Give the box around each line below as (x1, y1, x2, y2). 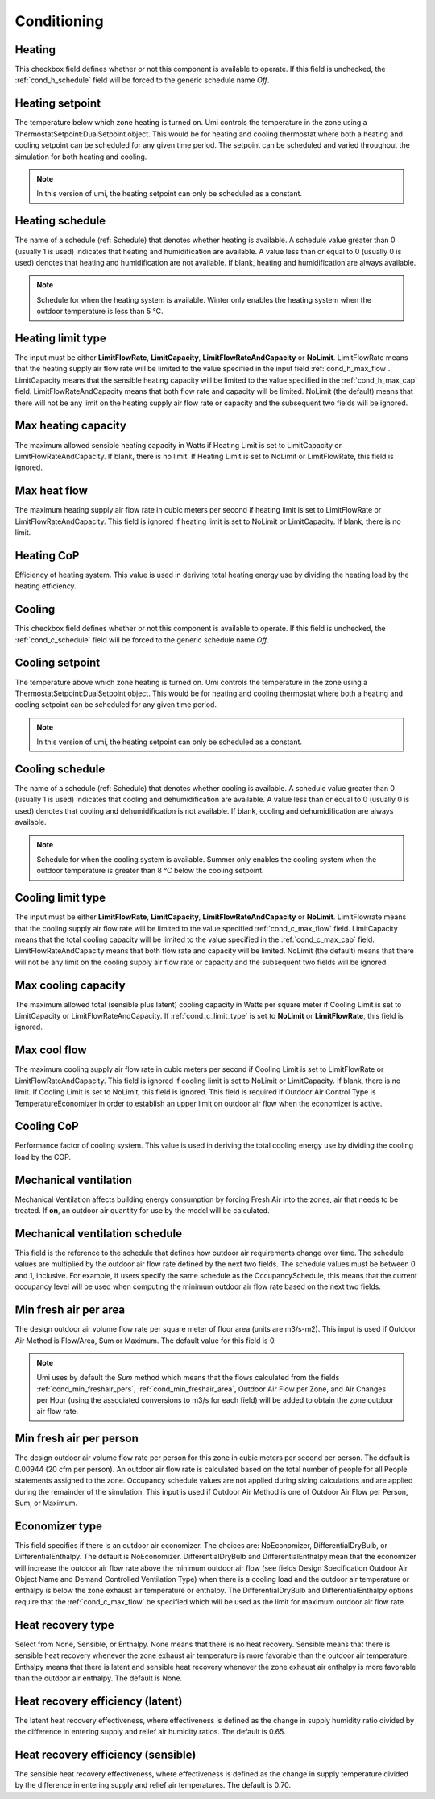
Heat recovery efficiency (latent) (14, 1694, 183, 1708)
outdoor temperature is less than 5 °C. (36, 307, 164, 316)
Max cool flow (14, 1044, 88, 1057)
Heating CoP (14, 549, 80, 563)
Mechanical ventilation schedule (14, 1227, 183, 1240)
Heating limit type (14, 331, 106, 345)
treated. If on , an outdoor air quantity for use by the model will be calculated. (14, 1206, 270, 1215)
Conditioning (14, 12, 104, 30)
